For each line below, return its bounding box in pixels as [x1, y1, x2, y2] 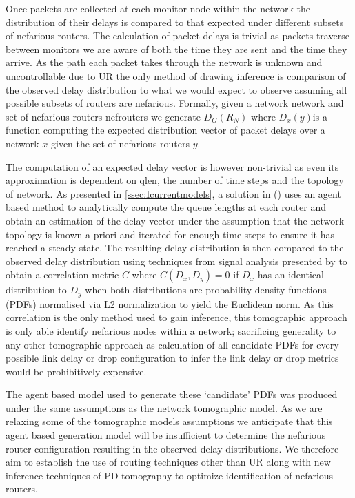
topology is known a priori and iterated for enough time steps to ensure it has [6, 227, 334, 241]
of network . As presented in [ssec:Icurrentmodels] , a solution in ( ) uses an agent [6, 186, 341, 200]
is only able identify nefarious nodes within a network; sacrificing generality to [6, 323, 336, 338]
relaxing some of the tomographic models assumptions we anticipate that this [6, 414, 333, 428]
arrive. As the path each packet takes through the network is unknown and [6, 55, 323, 70]
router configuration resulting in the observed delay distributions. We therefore [6, 441, 339, 455]
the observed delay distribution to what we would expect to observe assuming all [6, 82, 347, 96]
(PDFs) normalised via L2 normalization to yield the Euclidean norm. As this [6, 296, 334, 311]
